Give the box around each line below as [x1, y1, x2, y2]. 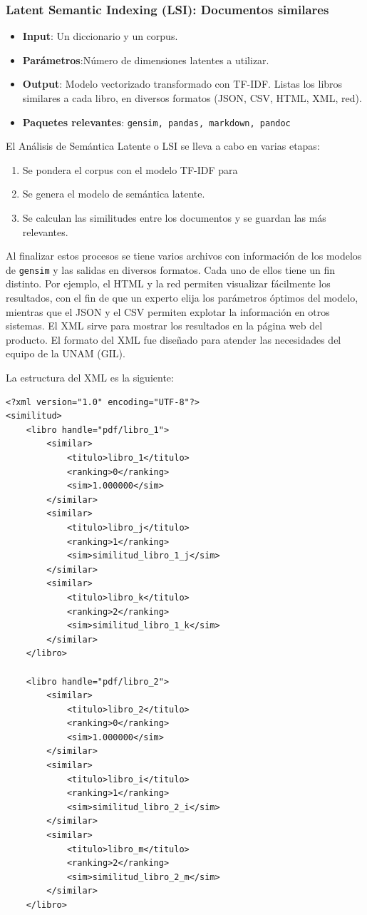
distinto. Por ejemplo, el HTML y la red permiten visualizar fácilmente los [6, 276, 331, 291]
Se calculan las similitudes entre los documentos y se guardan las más [22, 210, 326, 225]
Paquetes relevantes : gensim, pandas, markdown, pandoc [22, 114, 291, 129]
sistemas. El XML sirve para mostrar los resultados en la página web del [6, 318, 323, 333]
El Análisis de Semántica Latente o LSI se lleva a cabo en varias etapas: [6, 138, 320, 153]
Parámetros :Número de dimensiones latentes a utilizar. [22, 52, 269, 67]
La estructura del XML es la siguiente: [6, 370, 174, 385]
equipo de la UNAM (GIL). [6, 346, 125, 361]
